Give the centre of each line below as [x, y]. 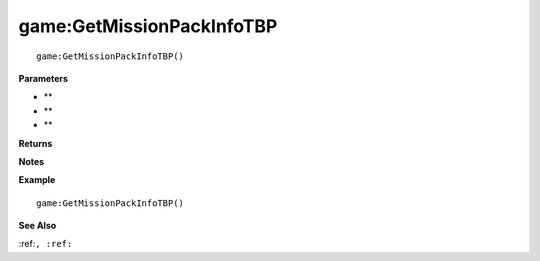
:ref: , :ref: [45, 244]
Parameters [43, 78]
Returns [35, 143]
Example [37, 180]
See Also [37, 226]
